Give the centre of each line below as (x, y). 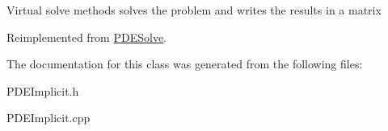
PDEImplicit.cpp (48, 118)
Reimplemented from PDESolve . (87, 37)
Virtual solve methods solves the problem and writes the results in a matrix (194, 10)
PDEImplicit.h (43, 90)
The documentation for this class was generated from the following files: (185, 64)
